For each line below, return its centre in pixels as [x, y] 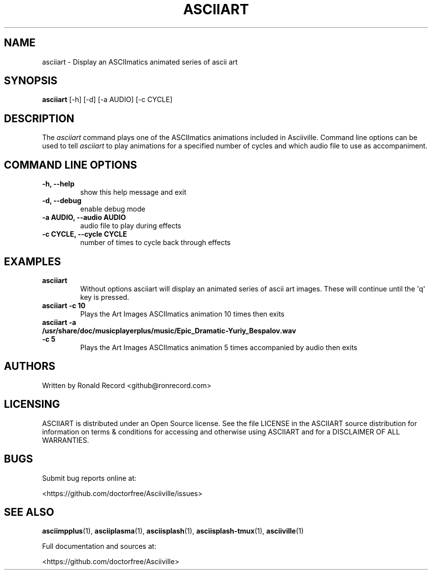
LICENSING [32, 404]
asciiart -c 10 [64, 305]
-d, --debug [62, 201]
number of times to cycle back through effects [155, 243]
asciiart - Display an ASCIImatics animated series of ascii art [140, 62]
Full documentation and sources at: [99, 546]
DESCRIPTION [39, 118]
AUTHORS [30, 366]
